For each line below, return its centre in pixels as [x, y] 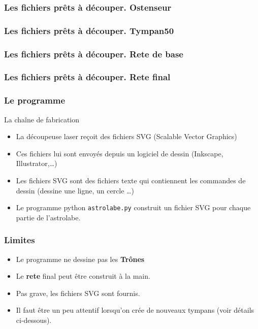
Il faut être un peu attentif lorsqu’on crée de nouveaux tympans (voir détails [135, 310]
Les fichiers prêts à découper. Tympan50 [89, 30]
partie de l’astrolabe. [48, 217]
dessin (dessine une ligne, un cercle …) [75, 190]
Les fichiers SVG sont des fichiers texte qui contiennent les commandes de [131, 180]
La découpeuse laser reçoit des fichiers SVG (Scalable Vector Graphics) [126, 136]
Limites [20, 240]
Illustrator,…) [37, 163]
